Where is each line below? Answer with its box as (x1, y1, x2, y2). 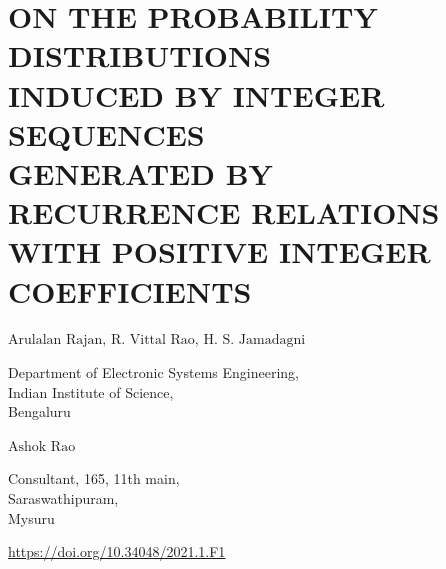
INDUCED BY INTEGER (8, 74, 385, 115)
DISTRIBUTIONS (8, 35, 272, 76)
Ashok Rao (8, 439, 76, 454)
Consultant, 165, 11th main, (8, 468, 180, 489)
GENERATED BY (8, 152, 273, 193)
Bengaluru (8, 401, 71, 422)
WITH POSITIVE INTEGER (8, 231, 431, 272)
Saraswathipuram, (8, 488, 119, 508)
